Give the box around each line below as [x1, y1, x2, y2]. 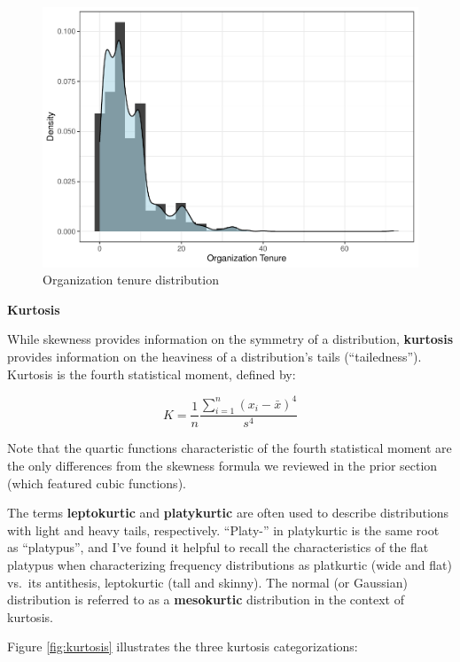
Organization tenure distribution [43, 270, 219, 289]
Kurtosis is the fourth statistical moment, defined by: [7, 364, 296, 383]
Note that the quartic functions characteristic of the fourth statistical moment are [7, 439, 452, 457]
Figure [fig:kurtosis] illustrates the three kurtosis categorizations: [7, 637, 358, 656]
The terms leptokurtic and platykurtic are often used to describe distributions [7, 503, 449, 522]
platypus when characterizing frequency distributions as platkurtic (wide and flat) [7, 555, 452, 573]
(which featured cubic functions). [7, 473, 186, 492]
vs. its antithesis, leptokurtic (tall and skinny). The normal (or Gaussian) [7, 572, 408, 591]
